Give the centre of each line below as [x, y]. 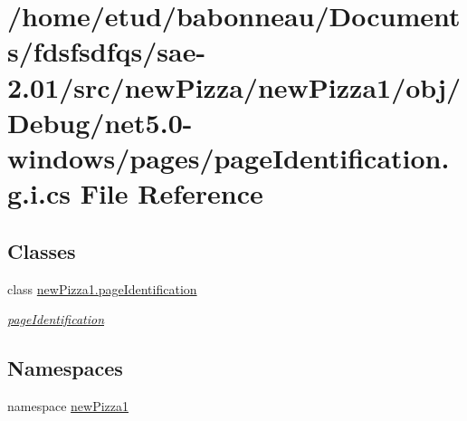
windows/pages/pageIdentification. [229, 157]
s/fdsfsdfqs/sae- [107, 51]
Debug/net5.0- [100, 122]
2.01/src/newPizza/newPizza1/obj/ [234, 86]
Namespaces [65, 368]
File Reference [172, 193]
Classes [42, 250]
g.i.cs [39, 193]
